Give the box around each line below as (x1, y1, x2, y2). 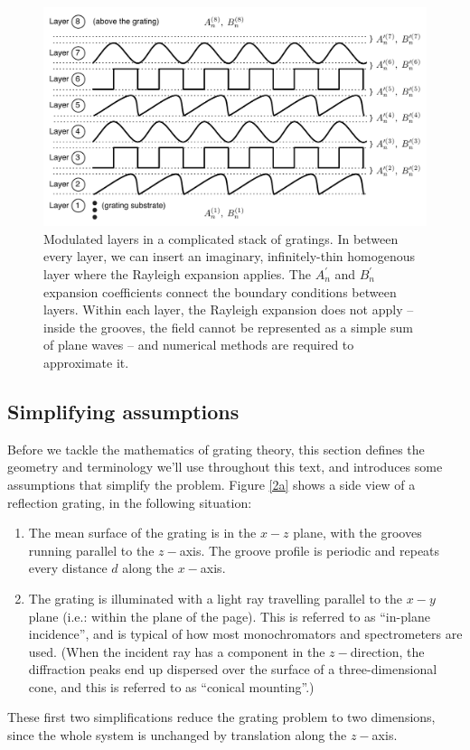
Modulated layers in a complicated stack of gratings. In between (43, 229, 399, 248)
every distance (28, 558, 108, 577)
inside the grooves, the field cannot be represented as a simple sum (43, 317, 413, 336)
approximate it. (43, 352, 129, 371)
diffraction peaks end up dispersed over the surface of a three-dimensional (28, 660, 437, 679)
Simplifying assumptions (7, 397, 240, 425)
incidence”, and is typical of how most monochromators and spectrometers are (28, 624, 463, 643)
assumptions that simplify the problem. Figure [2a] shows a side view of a (7, 474, 416, 493)
